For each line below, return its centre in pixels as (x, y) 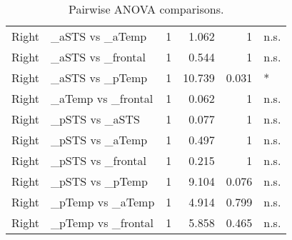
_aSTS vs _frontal (98, 57)
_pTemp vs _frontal (102, 222)
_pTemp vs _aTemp (102, 202)
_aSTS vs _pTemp (99, 77)
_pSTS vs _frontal (98, 160)
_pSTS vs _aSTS (95, 119)
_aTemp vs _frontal (102, 98)
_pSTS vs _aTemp (99, 140)
